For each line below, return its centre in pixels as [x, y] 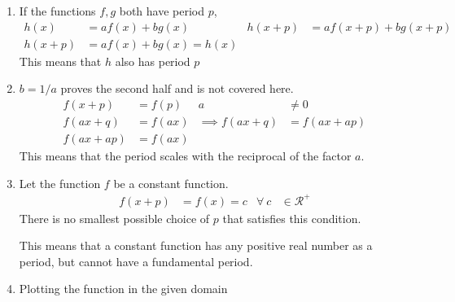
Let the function [60, 183]
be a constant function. [171, 183]
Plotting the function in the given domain [123, 289]
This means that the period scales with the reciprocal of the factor [185, 155]
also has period [153, 61]
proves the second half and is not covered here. [177, 88]
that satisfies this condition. [292, 218]
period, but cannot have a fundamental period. [136, 261]
